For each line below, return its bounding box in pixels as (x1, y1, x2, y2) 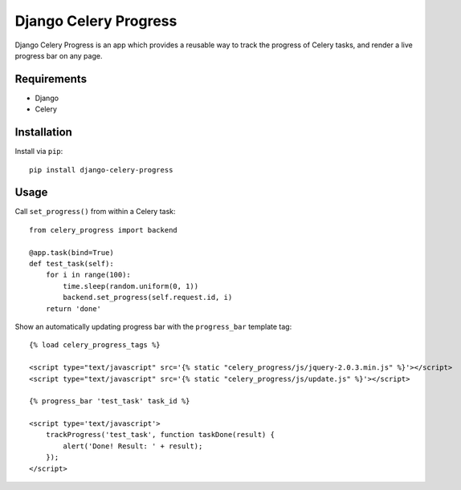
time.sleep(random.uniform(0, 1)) (63, 281, 199, 290)
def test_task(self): (29, 259, 114, 268)
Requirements (14, 72, 88, 86)
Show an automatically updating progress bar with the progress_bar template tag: (14, 322, 292, 331)
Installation (14, 125, 72, 140)
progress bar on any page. (14, 51, 103, 60)
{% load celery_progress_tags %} (29, 341, 161, 350)
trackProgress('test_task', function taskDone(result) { (45, 430, 275, 439)
